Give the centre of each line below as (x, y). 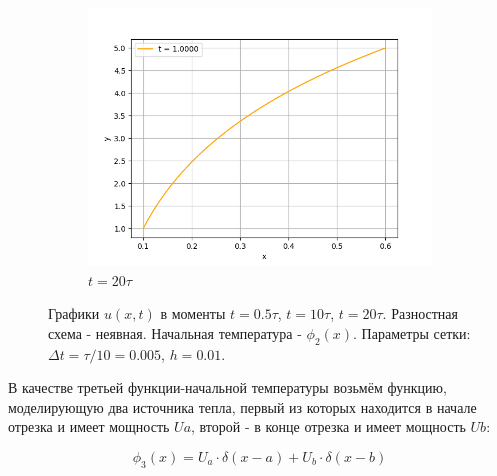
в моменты (193, 313)
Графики (74, 313)
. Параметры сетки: (412, 332)
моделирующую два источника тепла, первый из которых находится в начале (242, 406)
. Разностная (420, 313)
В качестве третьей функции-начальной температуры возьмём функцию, (227, 387)
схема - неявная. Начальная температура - (175, 332)
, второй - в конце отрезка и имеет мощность (328, 426)
